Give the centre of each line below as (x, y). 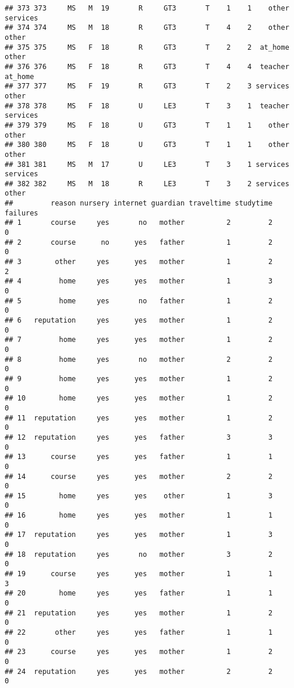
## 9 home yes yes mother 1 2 (139, 379)
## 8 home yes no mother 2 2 (139, 359)
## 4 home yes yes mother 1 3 (139, 281)
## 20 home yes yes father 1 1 (139, 593)
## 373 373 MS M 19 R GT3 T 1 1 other (147, 8)
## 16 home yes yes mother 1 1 (139, 516)
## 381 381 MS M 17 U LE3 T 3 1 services (147, 164)
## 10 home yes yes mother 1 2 (139, 398)
